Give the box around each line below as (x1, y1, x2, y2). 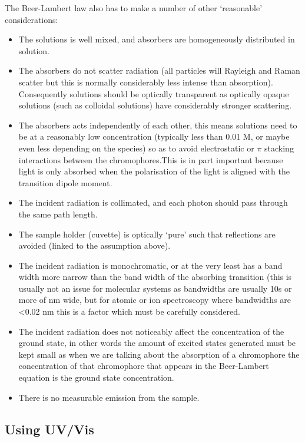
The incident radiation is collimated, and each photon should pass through (18, 196, 288, 209)
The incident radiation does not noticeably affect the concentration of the (18, 325, 284, 337)
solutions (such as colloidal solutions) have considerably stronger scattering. (18, 99, 292, 111)
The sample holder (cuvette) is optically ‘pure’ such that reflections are (18, 227, 276, 240)
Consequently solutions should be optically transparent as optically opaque (18, 87, 289, 100)
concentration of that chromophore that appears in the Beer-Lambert (18, 359, 269, 372)
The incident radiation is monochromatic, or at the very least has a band (18, 259, 283, 271)
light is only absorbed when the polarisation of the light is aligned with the (18, 165, 290, 177)
